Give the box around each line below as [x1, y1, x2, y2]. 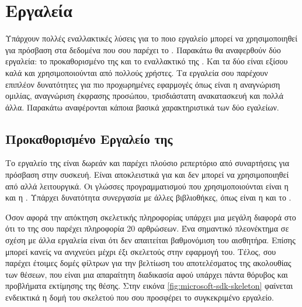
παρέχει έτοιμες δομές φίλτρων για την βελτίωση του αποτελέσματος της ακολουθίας [5, 257, 291, 269]
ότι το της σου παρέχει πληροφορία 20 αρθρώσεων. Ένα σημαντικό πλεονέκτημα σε [5, 222, 289, 234]
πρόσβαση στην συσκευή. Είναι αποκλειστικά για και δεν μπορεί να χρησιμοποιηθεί [5, 168, 289, 181]
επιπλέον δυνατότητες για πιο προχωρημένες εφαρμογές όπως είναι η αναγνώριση [5, 78, 280, 90]
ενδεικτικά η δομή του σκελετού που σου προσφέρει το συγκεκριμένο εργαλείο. [5, 291, 274, 303]
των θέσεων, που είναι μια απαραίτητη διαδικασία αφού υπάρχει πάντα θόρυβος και [5, 268, 288, 280]
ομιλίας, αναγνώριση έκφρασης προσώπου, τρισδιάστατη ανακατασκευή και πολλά [5, 89, 283, 102]
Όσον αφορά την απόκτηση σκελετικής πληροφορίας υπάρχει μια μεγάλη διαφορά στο [5, 211, 296, 223]
